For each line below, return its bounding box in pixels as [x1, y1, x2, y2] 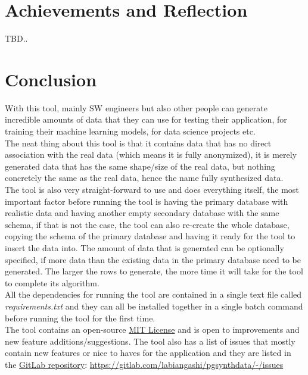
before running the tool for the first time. [5, 311, 155, 324]
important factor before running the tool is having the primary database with [5, 195, 288, 207]
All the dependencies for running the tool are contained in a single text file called [5, 288, 302, 301]
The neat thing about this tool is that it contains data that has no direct [5, 136, 272, 149]
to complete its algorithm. [5, 276, 99, 289]
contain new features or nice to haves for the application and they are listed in [5, 346, 291, 359]
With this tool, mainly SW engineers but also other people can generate [5, 101, 267, 114]
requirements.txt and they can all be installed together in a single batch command [5, 299, 303, 312]
